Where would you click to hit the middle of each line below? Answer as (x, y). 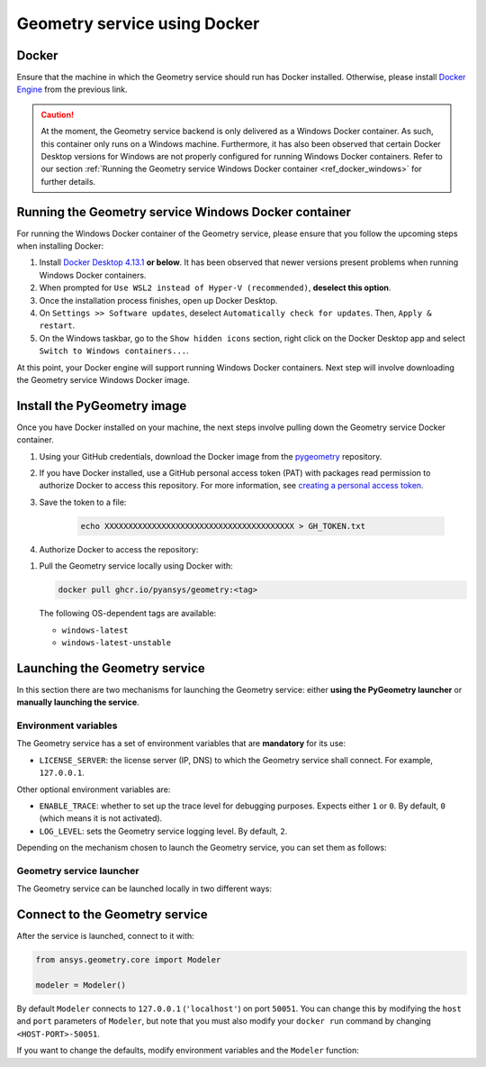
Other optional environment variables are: (94, 789)
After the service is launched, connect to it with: (106, 936)
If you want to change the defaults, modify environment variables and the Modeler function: (188, 1051)
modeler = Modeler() (81, 985)
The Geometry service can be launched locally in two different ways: (144, 889)
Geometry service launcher (78, 871)
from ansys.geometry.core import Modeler (128, 960)
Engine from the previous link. (72, 89)
